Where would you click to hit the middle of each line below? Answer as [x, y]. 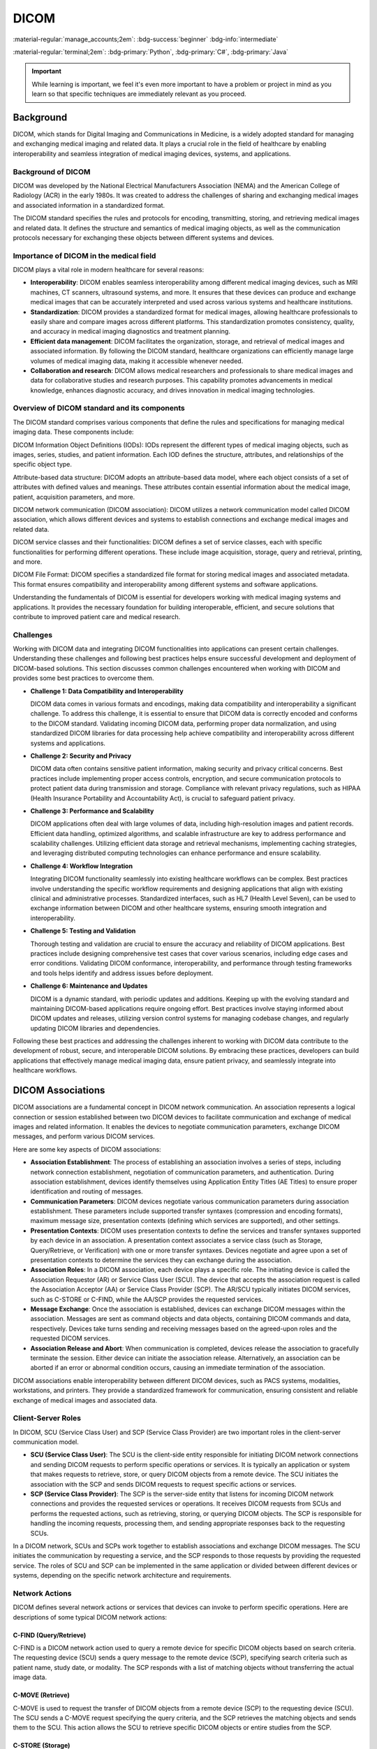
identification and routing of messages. [87, 1191]
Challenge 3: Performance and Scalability [92, 811]
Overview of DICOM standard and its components [99, 408]
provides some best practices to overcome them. [83, 678]
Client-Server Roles [47, 1418]
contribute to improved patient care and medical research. [97, 616]
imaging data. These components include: [73, 432]
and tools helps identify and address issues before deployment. [122, 973]
